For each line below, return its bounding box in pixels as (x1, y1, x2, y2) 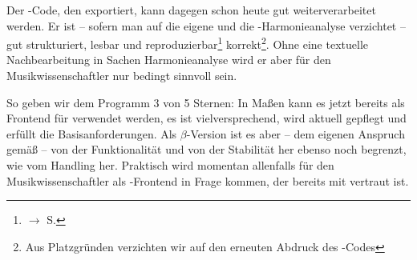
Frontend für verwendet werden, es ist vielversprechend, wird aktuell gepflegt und (6, 110, 407, 126)
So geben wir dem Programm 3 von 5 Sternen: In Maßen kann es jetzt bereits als (6, 94, 405, 110)
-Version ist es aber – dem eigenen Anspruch (186, 125, 405, 142)
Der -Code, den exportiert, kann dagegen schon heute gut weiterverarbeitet (6, 2, 376, 18)
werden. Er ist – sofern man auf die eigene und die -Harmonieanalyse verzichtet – (6, 17, 406, 34)
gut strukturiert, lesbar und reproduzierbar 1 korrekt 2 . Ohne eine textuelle (6, 34, 368, 52)
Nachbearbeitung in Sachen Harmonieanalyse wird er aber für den (6, 51, 331, 68)
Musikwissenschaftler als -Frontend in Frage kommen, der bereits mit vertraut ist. (6, 172, 409, 189)
